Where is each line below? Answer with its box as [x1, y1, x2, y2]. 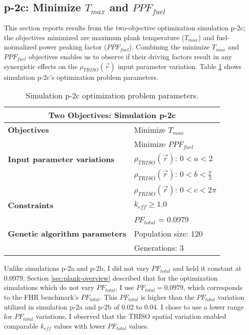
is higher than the [140, 291, 194, 302]
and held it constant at [173, 263, 242, 273]
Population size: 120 [134, 228, 203, 239]
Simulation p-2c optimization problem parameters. [25, 90, 199, 101]
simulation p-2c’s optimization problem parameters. [4, 72, 158, 82]
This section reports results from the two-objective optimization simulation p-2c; [4, 23, 246, 33]
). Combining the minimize [129, 42, 210, 52]
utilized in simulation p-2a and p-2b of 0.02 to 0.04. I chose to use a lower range [4, 301, 244, 311]
